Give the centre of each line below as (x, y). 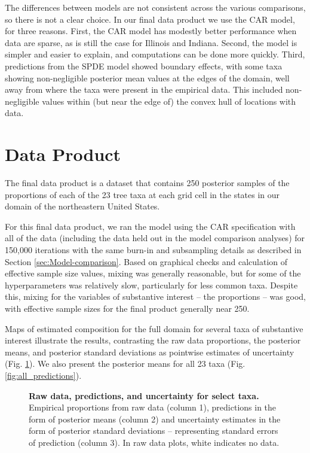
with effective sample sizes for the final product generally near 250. (127, 308)
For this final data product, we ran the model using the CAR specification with (150, 226)
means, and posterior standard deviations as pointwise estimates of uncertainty (150, 352)
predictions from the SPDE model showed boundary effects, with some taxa (144, 66)
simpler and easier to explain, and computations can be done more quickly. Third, (155, 54)
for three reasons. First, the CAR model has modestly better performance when (151, 31)
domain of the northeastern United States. (82, 206)
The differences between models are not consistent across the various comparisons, (155, 7)
